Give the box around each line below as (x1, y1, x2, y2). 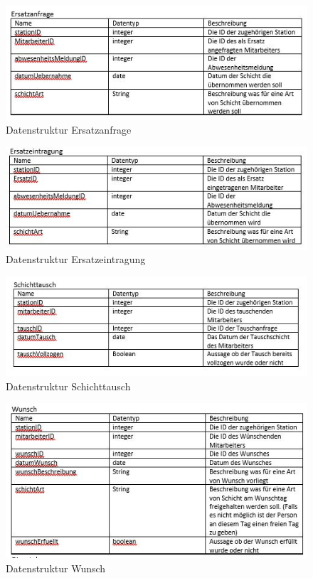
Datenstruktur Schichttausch (6, 378, 131, 393)
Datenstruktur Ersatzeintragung (6, 252, 146, 267)
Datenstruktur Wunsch (6, 560, 106, 575)
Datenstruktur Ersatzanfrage (6, 122, 132, 137)
